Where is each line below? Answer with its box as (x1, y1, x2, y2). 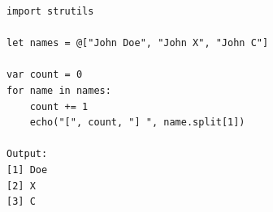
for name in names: (6, 84, 111, 96)
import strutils (6, 6, 94, 17)
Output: (6, 148, 48, 160)
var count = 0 (6, 69, 83, 81)
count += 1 (29, 100, 89, 112)
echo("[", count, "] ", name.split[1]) (29, 117, 245, 129)
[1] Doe (6, 163, 48, 176)
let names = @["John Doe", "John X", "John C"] (6, 37, 269, 49)
